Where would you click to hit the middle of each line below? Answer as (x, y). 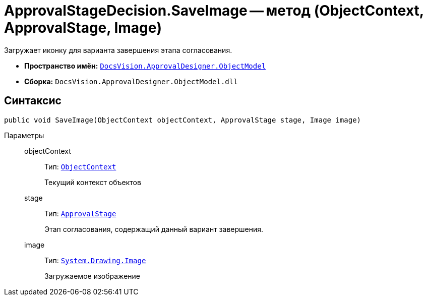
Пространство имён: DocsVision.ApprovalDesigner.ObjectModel (145, 66)
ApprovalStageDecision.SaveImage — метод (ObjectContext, (214, 11)
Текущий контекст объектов (93, 182)
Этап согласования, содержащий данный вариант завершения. (154, 229)
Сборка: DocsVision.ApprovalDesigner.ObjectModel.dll (131, 81)
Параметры (24, 135)
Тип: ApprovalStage (80, 213)
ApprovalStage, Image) (83, 28)
